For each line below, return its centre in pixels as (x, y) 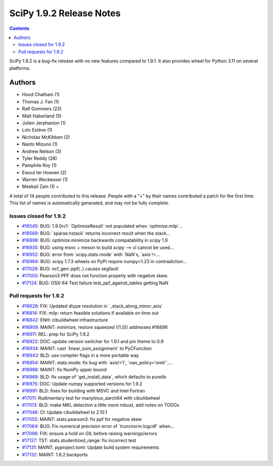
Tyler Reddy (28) (40, 158)
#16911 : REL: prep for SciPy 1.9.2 (56, 334)
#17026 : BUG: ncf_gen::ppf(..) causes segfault (70, 269)
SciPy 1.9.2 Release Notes (65, 13)
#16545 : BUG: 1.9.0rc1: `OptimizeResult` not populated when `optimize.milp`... (102, 226)
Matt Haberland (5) (42, 116)
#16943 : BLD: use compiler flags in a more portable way (80, 355)
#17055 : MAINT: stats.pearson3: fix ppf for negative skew (82, 419)
